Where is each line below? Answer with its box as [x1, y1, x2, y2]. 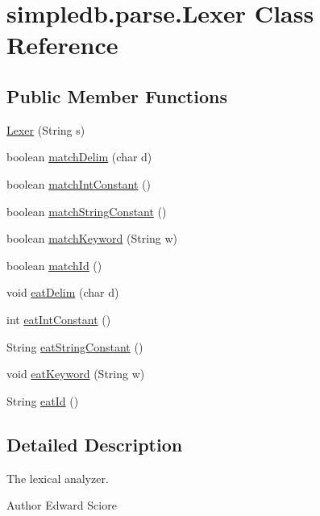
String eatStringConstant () [6, 338, 143, 355]
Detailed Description [6, 431, 183, 456]
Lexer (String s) [6, 121, 85, 138]
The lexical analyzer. [6, 469, 109, 486]
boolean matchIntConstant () [6, 175, 151, 192]
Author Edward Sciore [6, 497, 117, 514]
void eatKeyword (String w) [6, 365, 145, 382]
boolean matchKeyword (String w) [6, 230, 178, 247]
